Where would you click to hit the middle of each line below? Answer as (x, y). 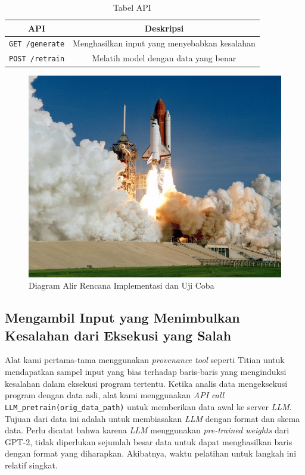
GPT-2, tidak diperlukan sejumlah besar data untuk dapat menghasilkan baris (149, 441)
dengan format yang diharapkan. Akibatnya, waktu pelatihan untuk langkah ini (151, 453)
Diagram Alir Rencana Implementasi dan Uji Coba (122, 285)
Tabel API (132, 7)
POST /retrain (37, 59)
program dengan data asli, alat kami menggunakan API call (115, 395)
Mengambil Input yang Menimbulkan (122, 318)
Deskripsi (164, 28)
